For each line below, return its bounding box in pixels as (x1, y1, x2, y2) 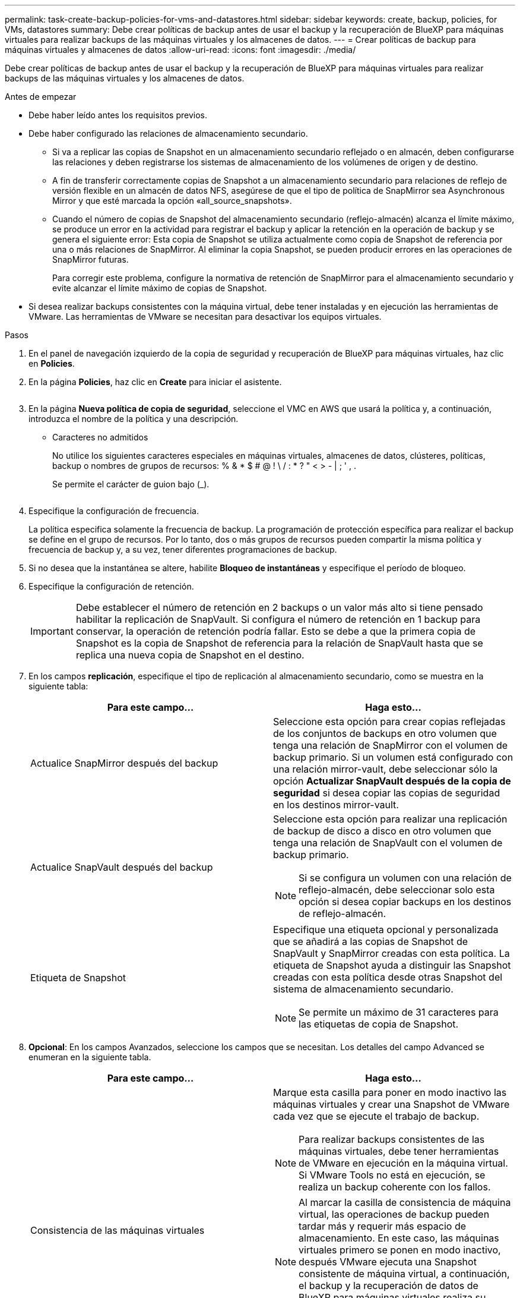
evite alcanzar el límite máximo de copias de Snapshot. (52, 283, 267, 293)
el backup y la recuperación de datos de (299, 1280, 478, 1291)
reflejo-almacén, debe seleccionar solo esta (299, 884, 495, 896)
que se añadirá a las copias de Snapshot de (273, 935, 468, 947)
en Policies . (28, 358, 75, 368)
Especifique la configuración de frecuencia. (28, 506, 199, 516)
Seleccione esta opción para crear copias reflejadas (273, 716, 506, 727)
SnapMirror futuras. (52, 254, 129, 264)
